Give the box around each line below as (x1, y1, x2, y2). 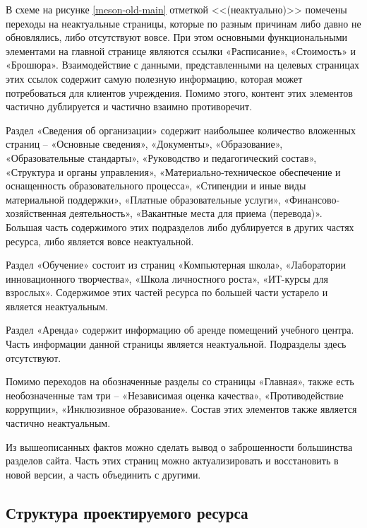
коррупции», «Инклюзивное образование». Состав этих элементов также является (6, 401, 357, 416)
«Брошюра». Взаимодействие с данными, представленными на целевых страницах (6, 57, 359, 72)
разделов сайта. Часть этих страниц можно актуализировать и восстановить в (6, 453, 339, 468)
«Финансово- (284, 192, 340, 206)
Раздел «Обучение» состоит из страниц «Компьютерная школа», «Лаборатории (6, 257, 346, 272)
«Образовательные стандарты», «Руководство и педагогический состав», (6, 150, 317, 165)
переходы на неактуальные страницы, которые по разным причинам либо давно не (6, 16, 361, 30)
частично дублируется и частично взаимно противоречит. (6, 99, 253, 114)
